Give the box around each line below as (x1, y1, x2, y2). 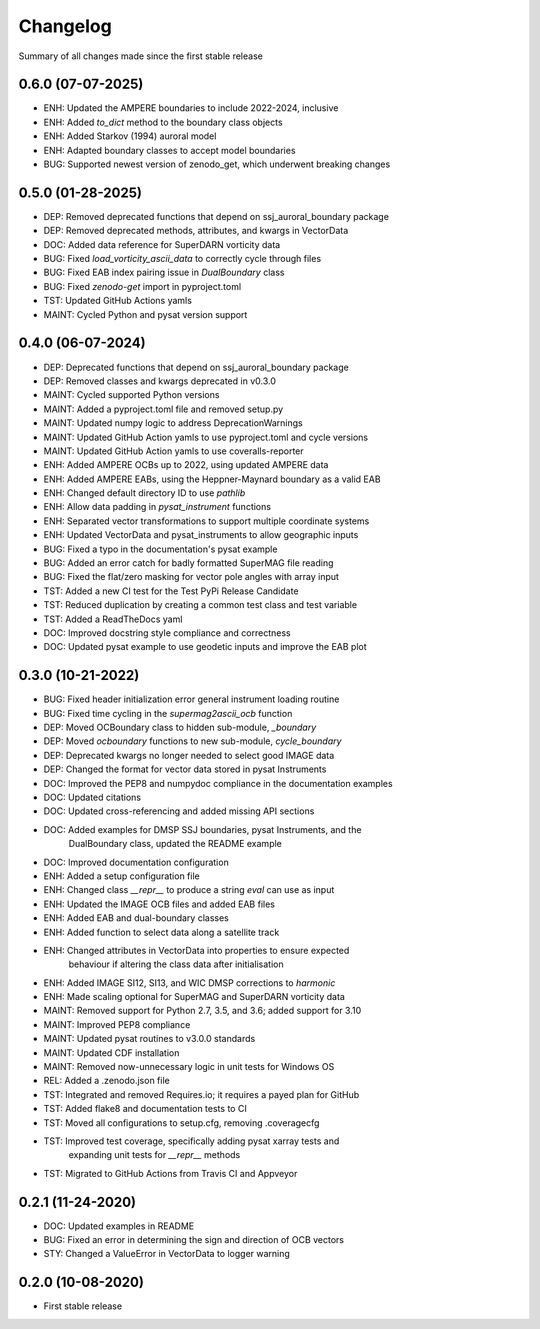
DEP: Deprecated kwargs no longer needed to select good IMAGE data (43, 749, 335, 761)
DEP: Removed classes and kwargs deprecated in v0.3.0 (43, 375, 277, 387)
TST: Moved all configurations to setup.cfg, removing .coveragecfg (43, 1116, 320, 1129)
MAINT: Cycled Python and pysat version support (43, 308, 248, 320)
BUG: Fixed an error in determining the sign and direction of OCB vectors (43, 1234, 345, 1246)
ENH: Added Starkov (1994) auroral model (43, 130, 217, 142)
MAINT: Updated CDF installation (43, 1046, 180, 1059)
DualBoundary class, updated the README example (68, 838, 282, 850)
